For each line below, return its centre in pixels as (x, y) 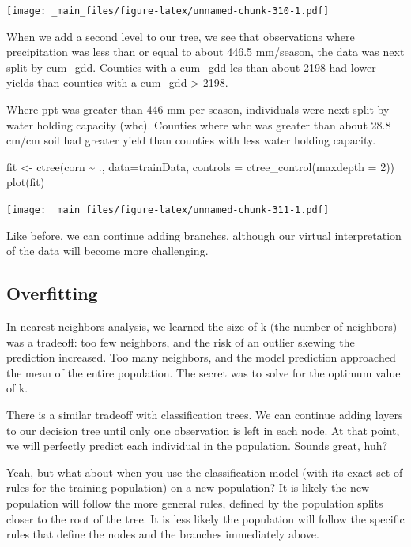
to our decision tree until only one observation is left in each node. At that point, (203, 430)
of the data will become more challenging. (107, 251)
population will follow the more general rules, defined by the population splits (195, 502)
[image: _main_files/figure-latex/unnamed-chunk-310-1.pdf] (168, 11)
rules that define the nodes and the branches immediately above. (163, 534)
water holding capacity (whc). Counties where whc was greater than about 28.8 (199, 124)
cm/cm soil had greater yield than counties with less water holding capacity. (191, 140)
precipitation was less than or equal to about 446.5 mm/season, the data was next (205, 52)
